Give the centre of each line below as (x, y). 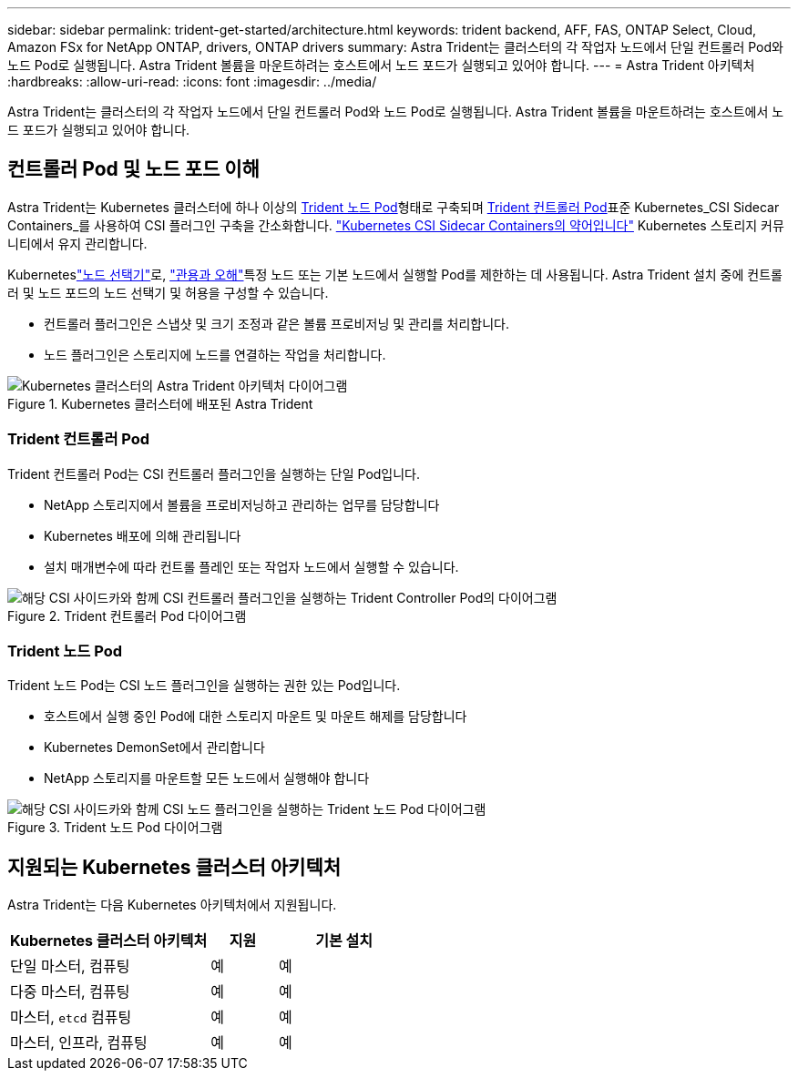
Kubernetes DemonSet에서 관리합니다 (154, 747)
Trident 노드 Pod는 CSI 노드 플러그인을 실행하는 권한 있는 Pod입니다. (204, 686)
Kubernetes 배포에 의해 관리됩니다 (143, 535)
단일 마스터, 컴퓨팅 (70, 966)
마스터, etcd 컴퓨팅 (71, 1017)
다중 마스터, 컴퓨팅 (70, 992)
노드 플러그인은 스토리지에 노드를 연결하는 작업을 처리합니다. (215, 354)
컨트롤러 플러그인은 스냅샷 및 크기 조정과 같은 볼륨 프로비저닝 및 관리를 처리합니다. (277, 323)
